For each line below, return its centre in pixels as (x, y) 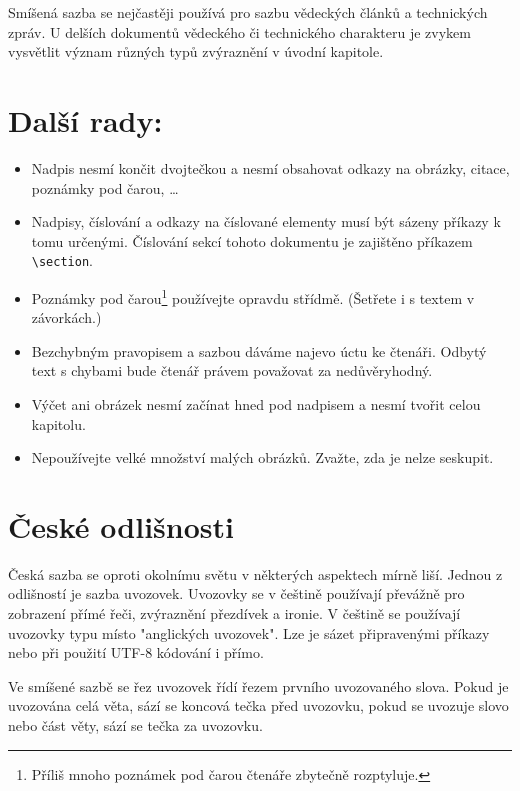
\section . (62, 260)
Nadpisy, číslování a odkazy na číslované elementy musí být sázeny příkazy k (266, 221)
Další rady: (85, 119)
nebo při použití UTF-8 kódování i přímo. (136, 652)
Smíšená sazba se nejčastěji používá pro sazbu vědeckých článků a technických (248, 12)
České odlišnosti (121, 525)
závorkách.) (66, 317)
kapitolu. (58, 423)
